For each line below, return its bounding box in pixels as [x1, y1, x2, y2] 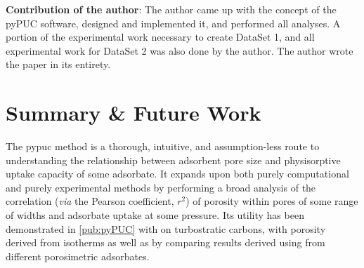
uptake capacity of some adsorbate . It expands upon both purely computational [6, 166, 349, 181]
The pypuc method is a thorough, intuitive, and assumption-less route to [6, 139, 320, 154]
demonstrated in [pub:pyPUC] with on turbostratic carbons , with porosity [6, 221, 326, 236]
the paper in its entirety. [6, 57, 111, 72]
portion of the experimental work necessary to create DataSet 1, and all [6, 29, 315, 44]
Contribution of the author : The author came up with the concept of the [6, 2, 337, 16]
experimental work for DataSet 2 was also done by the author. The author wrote [6, 43, 353, 58]
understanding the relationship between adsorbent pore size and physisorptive [6, 152, 341, 167]
